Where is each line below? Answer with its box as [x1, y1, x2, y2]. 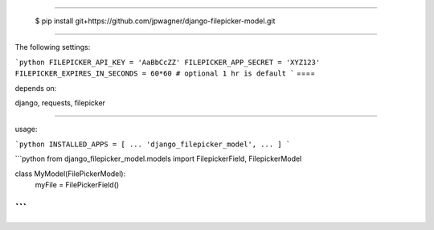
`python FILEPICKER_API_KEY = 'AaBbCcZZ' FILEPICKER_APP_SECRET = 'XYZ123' [14, 57, 321, 67]
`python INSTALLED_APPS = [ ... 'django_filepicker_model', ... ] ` [14, 139, 291, 149]
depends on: [14, 83, 57, 92]
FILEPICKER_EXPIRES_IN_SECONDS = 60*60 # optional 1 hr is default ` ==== [14, 68, 316, 78]
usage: [14, 125, 38, 134]
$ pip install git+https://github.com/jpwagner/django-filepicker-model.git [35, 16, 276, 26]
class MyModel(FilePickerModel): [14, 169, 126, 179]
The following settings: [14, 43, 91, 52]
